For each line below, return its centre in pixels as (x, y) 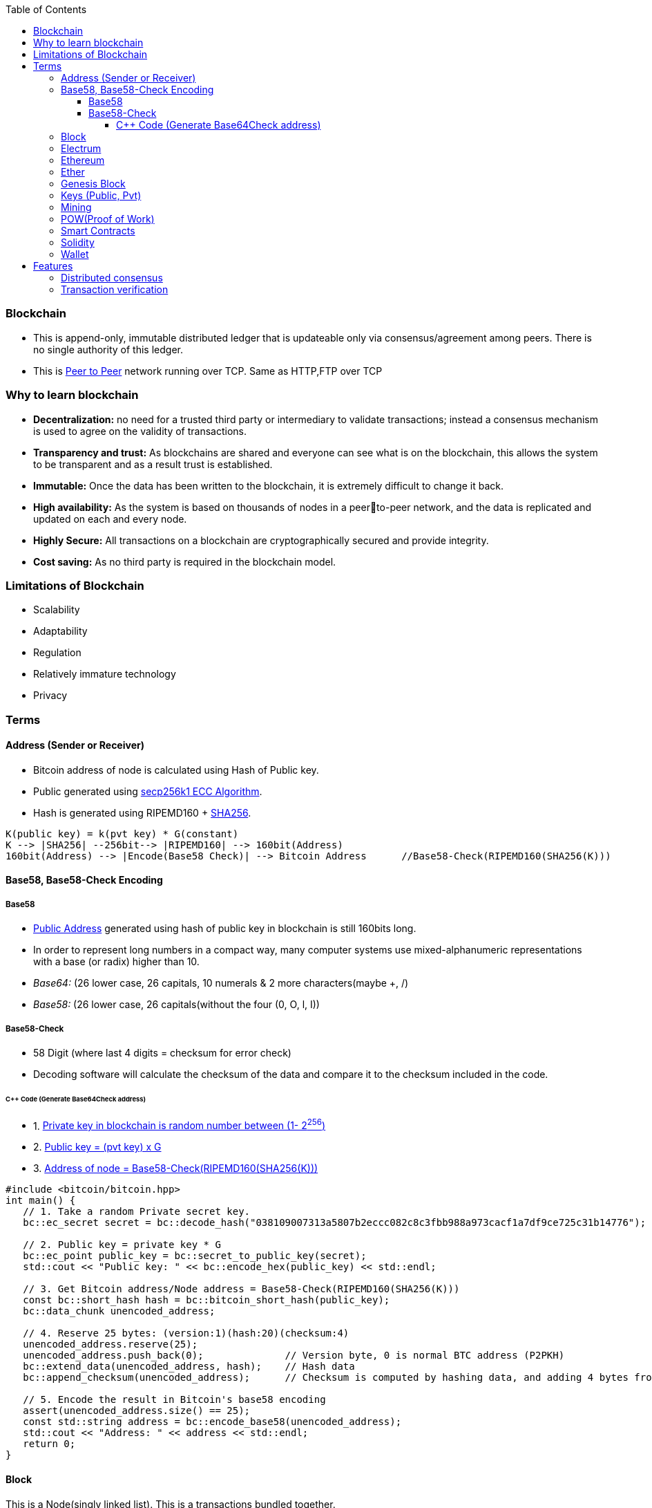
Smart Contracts (98, 231)
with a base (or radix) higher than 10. (116, 962)
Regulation (57, 653)
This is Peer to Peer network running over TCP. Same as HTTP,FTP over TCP (208, 371)
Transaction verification (115, 289)
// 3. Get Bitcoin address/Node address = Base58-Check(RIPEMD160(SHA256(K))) (241, 1289)
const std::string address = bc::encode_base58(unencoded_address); (212, 1422)
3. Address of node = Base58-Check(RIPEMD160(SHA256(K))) (176, 1169)
